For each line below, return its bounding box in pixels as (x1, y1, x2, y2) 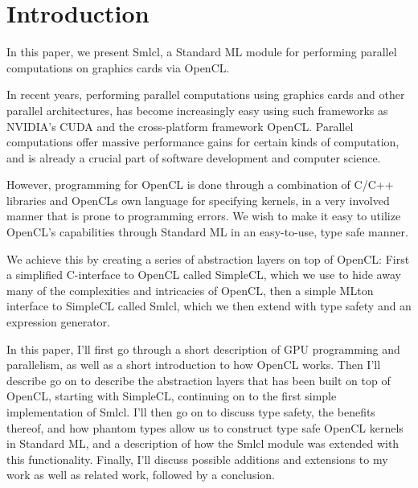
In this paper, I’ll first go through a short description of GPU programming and (6, 340, 400, 357)
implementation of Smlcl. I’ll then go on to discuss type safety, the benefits (6, 404, 375, 420)
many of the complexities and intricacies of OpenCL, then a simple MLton (6, 281, 374, 298)
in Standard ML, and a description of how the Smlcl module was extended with (6, 435, 400, 452)
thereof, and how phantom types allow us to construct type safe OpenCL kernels (6, 419, 404, 436)
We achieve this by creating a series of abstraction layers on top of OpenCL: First (6, 250, 410, 267)
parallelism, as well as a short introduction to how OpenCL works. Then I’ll (6, 356, 381, 373)
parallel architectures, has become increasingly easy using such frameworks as (6, 101, 388, 118)
